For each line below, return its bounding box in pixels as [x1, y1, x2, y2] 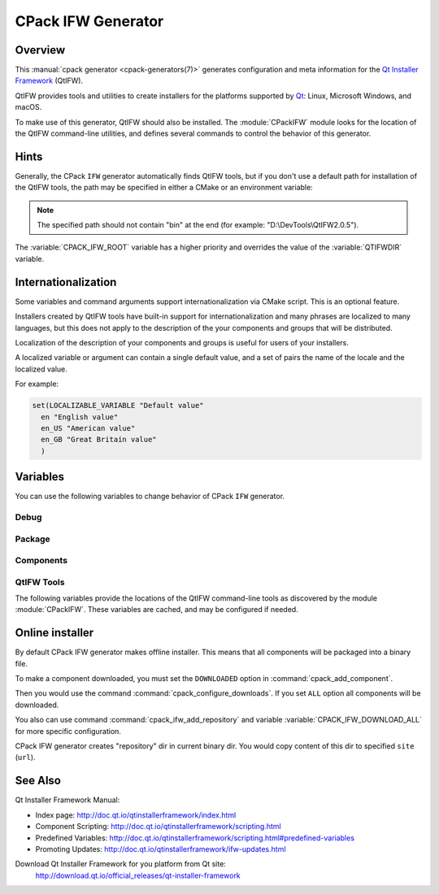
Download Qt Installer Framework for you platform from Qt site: [15, 859, 227, 869]
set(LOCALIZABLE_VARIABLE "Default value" [32, 401, 204, 410]
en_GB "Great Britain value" [41, 435, 158, 445]
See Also [15, 774, 61, 788]
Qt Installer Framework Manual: [15, 795, 120, 805]
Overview [15, 43, 66, 57]
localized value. [15, 364, 68, 374]
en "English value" [41, 412, 119, 422]
